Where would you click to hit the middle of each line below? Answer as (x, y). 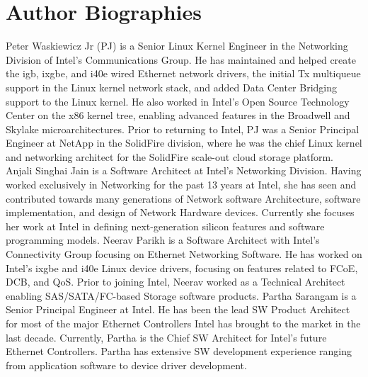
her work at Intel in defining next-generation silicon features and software (165, 226)
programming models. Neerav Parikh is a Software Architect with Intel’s (163, 240)
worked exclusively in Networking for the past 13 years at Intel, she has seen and (181, 185)
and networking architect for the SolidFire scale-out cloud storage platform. (169, 156)
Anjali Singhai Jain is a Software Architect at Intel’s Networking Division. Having (184, 170)
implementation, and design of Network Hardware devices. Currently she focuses (180, 212)
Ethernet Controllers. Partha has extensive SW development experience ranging (179, 351)
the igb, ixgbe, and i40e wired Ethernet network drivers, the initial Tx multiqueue (183, 73)
